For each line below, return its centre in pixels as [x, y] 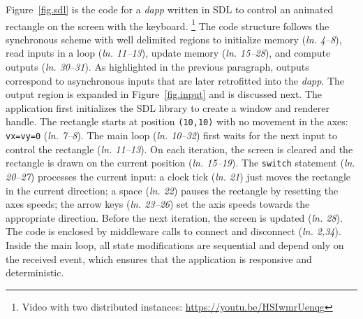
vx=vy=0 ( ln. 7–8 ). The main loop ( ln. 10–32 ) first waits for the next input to [172, 135]
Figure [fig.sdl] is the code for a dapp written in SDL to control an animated [170, 9]
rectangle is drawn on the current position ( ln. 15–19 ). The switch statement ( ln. [180, 163]
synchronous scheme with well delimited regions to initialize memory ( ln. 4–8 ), [174, 39]
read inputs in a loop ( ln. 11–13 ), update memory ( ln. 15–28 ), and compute [168, 53]
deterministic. [35, 272]
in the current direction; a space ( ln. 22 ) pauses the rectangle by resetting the [172, 190]
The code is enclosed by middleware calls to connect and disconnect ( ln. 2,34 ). [173, 231]
